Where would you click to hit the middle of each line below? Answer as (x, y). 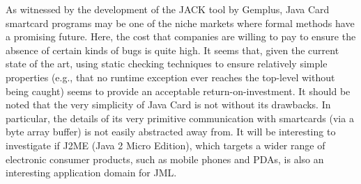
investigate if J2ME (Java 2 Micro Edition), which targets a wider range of (166, 145)
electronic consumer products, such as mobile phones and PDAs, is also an (165, 159)
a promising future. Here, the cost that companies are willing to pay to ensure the (181, 36)
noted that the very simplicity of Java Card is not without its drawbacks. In (168, 104)
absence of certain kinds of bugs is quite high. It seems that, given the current (172, 50)
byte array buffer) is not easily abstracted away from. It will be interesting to (171, 132)
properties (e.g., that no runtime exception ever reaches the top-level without (170, 77)
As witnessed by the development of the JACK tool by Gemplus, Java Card (168, 9)
